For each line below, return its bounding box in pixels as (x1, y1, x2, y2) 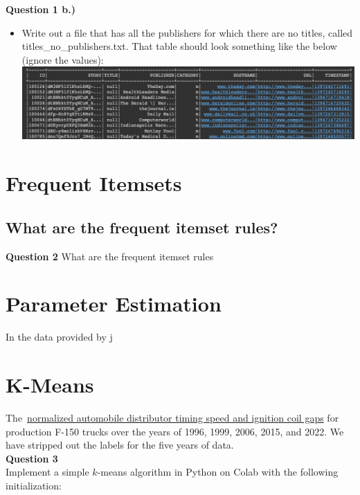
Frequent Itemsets (6, 169, 182, 197)
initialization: (6, 478, 62, 492)
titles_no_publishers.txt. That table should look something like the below (21, 39, 337, 53)
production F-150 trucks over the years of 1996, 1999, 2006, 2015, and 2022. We (6, 424, 344, 438)
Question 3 (6, 451, 58, 465)
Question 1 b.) (6, 2, 75, 16)
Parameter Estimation (6, 289, 222, 318)
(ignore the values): (21, 52, 104, 66)
